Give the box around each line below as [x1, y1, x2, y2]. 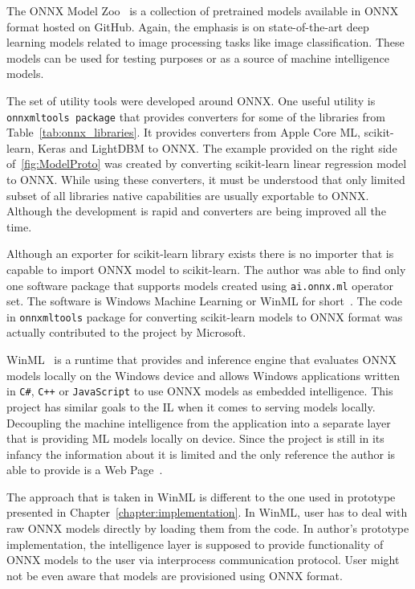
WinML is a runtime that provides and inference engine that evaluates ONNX [6, 351, 397, 368]
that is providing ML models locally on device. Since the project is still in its [6, 430, 384, 447]
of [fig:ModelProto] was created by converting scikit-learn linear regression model [6, 155, 407, 172]
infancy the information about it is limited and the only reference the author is [6, 445, 396, 462]
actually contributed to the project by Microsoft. [6, 324, 246, 341]
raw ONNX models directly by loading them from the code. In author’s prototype [6, 520, 409, 537]
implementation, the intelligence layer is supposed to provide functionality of [6, 535, 384, 552]
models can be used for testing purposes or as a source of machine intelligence [6, 49, 390, 66]
